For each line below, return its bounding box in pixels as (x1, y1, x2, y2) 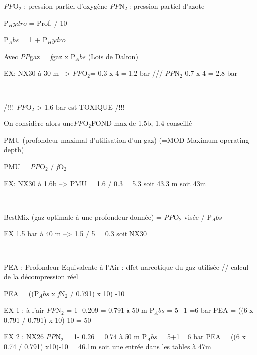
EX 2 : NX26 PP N (4, 331, 61, 342)
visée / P (184, 211, 212, 222)
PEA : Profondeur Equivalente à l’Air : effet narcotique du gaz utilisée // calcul (4, 261, 249, 272)
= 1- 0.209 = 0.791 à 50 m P (66, 305, 154, 315)
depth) (4, 144, 24, 155)
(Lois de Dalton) (88, 51, 138, 61)
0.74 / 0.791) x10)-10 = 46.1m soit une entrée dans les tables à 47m (4, 341, 211, 352)
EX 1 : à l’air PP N (4, 305, 61, 315)
